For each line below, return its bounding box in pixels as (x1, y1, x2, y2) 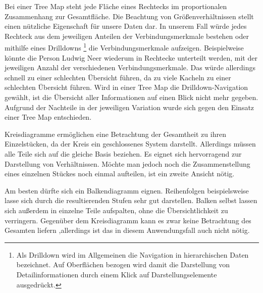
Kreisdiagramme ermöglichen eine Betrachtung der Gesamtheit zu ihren (5, 128, 226, 139)
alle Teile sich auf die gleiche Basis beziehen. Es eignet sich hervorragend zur (5, 148, 242, 159)
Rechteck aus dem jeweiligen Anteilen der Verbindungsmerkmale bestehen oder (5, 30, 249, 41)
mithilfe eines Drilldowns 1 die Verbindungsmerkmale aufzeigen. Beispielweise (5, 41, 244, 53)
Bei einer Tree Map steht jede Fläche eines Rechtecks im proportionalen (5, 1, 227, 11)
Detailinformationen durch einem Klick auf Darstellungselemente (16, 269, 217, 279)
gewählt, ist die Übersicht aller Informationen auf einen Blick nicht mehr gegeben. (5, 92, 258, 102)
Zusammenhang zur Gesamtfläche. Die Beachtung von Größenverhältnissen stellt (5, 11, 254, 21)
